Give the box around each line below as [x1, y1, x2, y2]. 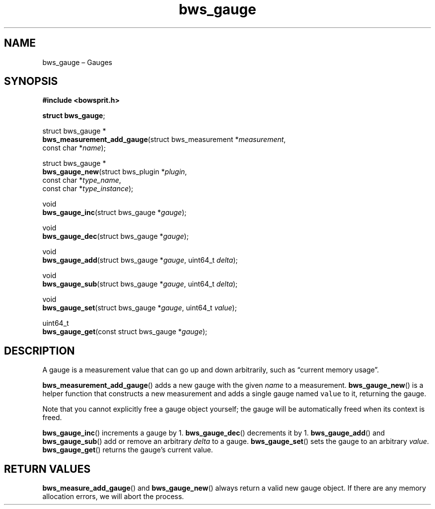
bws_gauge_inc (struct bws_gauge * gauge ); [42, 208, 187, 217]
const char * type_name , [42, 176, 121, 185]
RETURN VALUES [4, 462, 91, 475]
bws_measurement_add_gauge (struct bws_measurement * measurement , [42, 135, 286, 144]
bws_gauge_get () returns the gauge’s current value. [42, 445, 213, 454]
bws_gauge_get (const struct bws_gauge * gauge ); [42, 327, 208, 336]
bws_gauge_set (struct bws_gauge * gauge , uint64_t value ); [42, 303, 237, 312]
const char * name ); [42, 144, 106, 152]
